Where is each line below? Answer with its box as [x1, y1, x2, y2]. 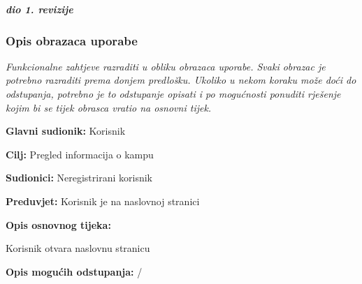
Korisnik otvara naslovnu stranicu [6, 241, 150, 255]
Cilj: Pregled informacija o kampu [6, 147, 154, 161]
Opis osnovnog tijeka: [6, 217, 111, 232]
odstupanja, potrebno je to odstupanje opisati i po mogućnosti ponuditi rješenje [6, 87, 341, 100]
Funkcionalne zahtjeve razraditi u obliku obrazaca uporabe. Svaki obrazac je [6, 59, 326, 73]
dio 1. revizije [6, 2, 73, 16]
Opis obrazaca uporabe [6, 31, 138, 49]
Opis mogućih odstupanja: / [6, 264, 143, 278]
